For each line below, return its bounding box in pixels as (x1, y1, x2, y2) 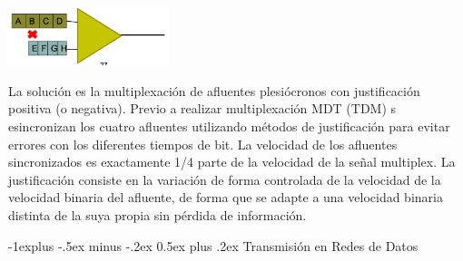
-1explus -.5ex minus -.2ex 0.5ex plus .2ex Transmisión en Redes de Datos (8, 236, 419, 255)
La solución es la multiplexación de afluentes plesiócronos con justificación (8, 81, 420, 100)
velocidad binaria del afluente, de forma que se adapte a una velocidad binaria (8, 188, 443, 207)
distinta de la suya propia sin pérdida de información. (8, 205, 307, 224)
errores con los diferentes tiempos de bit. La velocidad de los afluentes (8, 134, 398, 153)
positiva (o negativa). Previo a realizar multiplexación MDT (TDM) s (8, 99, 397, 118)
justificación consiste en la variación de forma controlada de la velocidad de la (8, 169, 441, 188)
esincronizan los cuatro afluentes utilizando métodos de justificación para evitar (8, 116, 450, 135)
